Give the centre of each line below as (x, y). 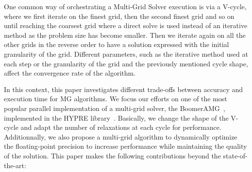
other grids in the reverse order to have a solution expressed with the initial (117, 44)
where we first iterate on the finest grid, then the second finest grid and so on (119, 16)
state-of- (235, 155)
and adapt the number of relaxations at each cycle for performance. (121, 127)
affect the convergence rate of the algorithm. (70, 73)
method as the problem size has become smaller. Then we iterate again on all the (125, 35)
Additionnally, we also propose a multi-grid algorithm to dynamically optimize (121, 136)
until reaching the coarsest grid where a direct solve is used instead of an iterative (126, 25)
